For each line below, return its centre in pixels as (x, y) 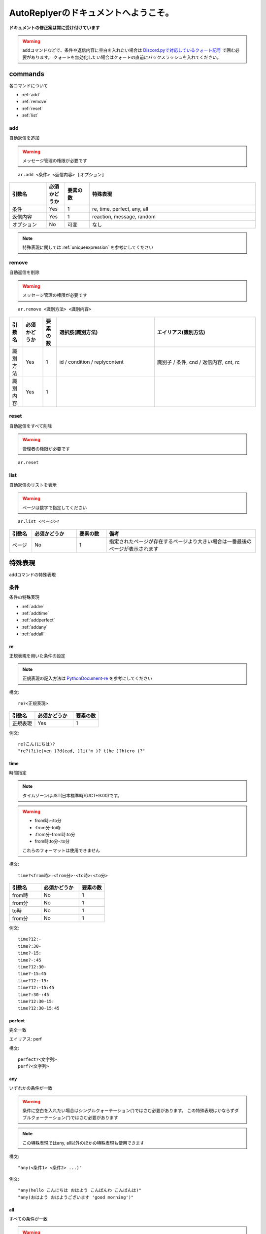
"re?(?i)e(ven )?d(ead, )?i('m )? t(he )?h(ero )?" (82, 751)
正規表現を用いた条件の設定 (37, 656)
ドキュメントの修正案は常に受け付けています (54, 28)
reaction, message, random (124, 216)
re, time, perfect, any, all (120, 209)
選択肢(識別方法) (79, 332)
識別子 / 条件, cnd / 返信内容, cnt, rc (198, 362)
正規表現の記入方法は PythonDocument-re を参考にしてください (87, 678)
